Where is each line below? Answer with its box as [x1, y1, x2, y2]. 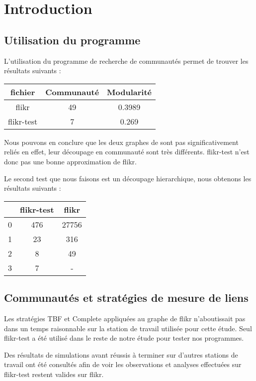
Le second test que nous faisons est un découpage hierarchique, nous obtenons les [4, 173, 252, 183]
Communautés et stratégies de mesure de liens [4, 290, 249, 305]
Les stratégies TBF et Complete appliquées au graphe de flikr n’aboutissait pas [4, 313, 246, 323]
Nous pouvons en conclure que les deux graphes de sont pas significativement [4, 136, 239, 147]
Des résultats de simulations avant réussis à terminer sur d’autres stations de [4, 349, 238, 360]
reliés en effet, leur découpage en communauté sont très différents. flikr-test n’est [4, 146, 250, 157]
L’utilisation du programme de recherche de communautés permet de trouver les [4, 55, 249, 66]
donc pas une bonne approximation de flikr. [4, 156, 137, 166]
